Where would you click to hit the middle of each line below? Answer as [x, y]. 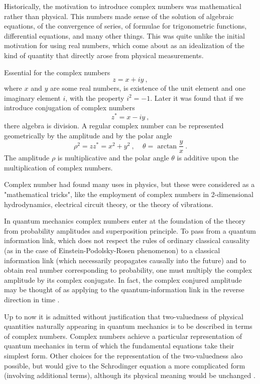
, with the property [95, 98]
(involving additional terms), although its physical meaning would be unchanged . [130, 375]
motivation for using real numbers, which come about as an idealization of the [124, 45]
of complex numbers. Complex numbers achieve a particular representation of [123, 336]
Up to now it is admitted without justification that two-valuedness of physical [124, 316]
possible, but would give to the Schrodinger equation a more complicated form [125, 365]
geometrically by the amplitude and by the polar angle [88, 135]
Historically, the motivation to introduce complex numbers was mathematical [123, 6]
